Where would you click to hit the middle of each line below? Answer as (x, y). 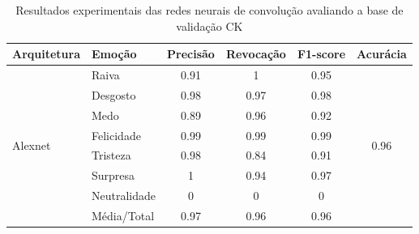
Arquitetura (47, 54)
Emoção (114, 54)
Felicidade (116, 135)
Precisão (191, 54)
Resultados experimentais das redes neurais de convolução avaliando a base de (209, 10)
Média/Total (123, 215)
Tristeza (111, 155)
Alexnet (32, 145)
